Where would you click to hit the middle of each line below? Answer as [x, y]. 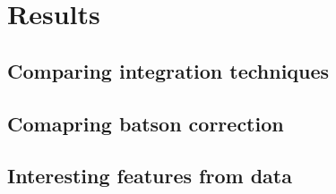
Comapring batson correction [146, 123]
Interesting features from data [150, 176]
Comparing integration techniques [168, 70]
